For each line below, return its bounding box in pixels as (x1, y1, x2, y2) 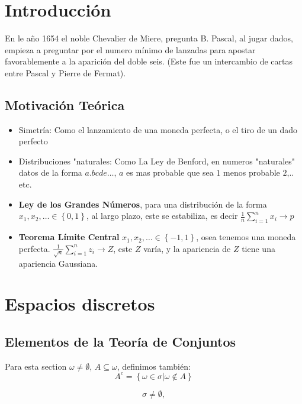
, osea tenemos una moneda (196, 231, 296, 243)
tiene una (242, 242, 275, 254)
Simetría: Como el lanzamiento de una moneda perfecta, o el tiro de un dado (18, 123, 298, 135)
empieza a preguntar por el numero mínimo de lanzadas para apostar (5, 43, 256, 56)
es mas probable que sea (126, 166, 214, 179)
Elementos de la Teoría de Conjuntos (5, 332, 236, 350)
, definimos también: (117, 360, 191, 372)
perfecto (18, 135, 48, 147)
